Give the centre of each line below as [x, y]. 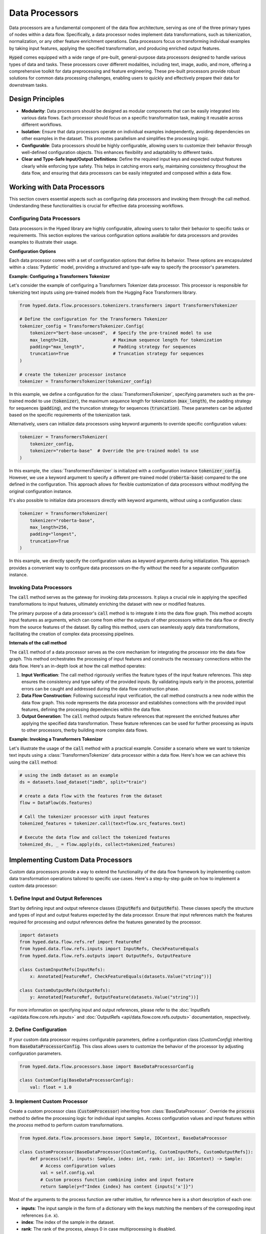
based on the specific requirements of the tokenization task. [70, 415]
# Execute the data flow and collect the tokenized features [95, 837]
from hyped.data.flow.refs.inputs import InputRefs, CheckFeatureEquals [109, 949]
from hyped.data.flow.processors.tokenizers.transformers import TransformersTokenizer [129, 305]
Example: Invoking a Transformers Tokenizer [56, 739]
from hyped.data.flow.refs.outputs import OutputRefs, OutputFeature [105, 956]
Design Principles [37, 99]
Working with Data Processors [57, 187]
